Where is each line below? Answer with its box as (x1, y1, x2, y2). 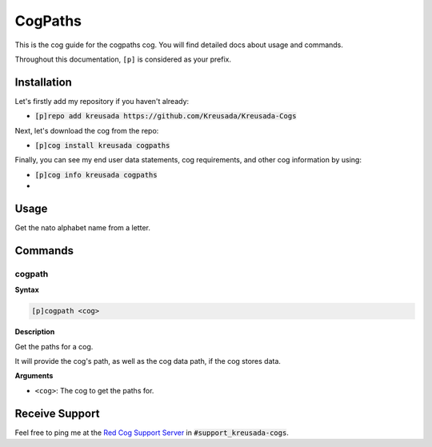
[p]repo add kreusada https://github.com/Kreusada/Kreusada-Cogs (34, 112, 297, 121)
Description (14, 327, 55, 337)
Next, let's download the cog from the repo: (14, 126, 159, 135)
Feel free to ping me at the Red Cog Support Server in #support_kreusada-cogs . (14, 428, 290, 437)
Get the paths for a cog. (14, 341, 94, 351)
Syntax (14, 285, 39, 295)
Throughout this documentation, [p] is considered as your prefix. (14, 54, 232, 64)
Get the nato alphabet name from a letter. (14, 223, 151, 233)
